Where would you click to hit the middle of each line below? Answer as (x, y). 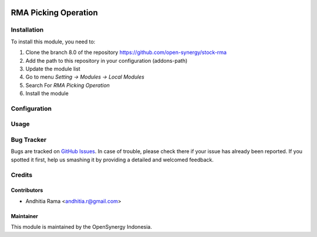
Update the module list (53, 69)
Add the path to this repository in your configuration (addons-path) (107, 60)
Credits (21, 175)
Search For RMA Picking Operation (68, 85)
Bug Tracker (29, 140)
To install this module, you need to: (53, 42)
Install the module (47, 93)
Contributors (27, 190)
